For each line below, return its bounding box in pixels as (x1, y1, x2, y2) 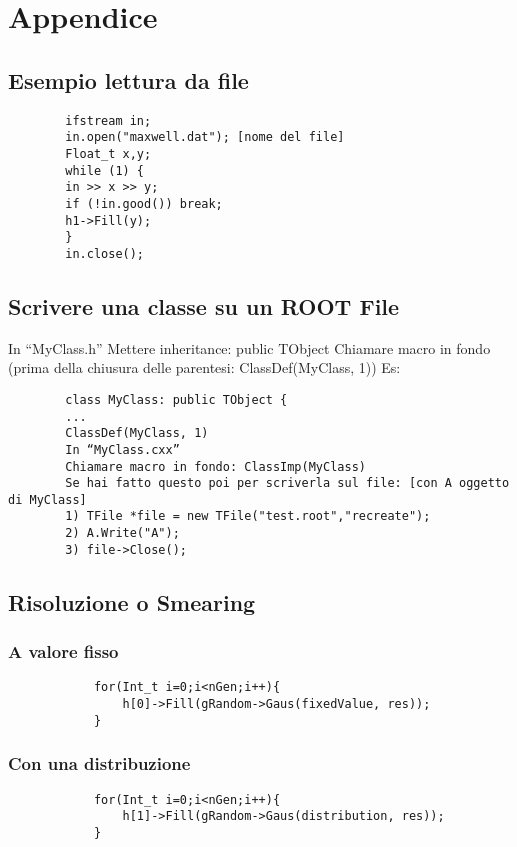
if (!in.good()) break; (65, 196, 223, 211)
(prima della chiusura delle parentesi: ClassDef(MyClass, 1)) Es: (8, 357, 401, 378)
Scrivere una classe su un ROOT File (8, 290, 400, 321)
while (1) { (65, 163, 145, 178)
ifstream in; (65, 113, 152, 128)
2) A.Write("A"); (65, 526, 180, 541)
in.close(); (65, 246, 145, 261)
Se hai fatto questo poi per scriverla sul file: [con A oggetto (65, 476, 510, 491)
